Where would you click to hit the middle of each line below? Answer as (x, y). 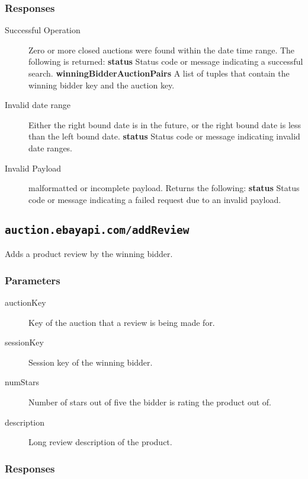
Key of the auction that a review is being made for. (122, 322)
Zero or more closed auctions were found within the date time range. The (162, 50)
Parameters (33, 280)
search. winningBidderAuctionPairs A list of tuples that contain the (159, 73)
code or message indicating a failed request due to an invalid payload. (155, 199)
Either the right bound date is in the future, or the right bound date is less (165, 124)
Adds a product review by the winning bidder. (89, 254)
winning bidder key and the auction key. (102, 85)
